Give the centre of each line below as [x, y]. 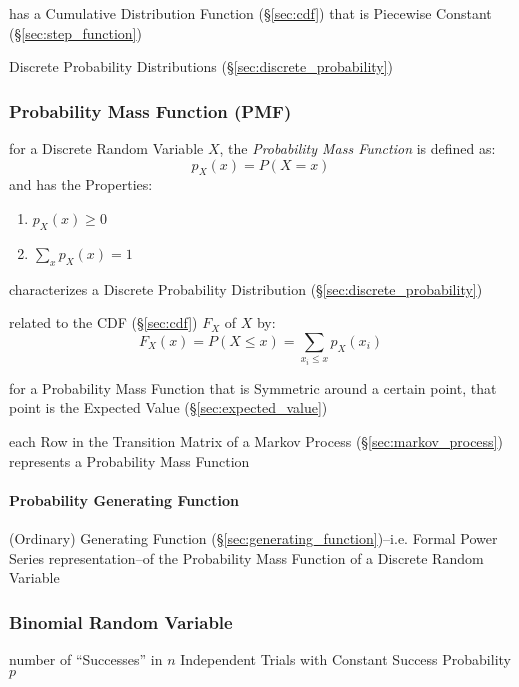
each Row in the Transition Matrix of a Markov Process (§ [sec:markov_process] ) [256, 440]
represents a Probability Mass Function [129, 460]
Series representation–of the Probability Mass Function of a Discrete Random [246, 557]
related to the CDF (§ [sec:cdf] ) [103, 322]
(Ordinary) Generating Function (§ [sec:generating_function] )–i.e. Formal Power [253, 537]
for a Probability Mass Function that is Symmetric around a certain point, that [253, 387]
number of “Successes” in [86, 658]
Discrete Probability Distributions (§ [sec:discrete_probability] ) [201, 66]
